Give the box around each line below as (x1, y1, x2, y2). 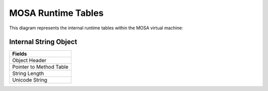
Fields (12, 50, 27, 57)
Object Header (12, 57, 47, 64)
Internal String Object (9, 38, 77, 46)
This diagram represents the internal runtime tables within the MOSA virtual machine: (9, 25, 183, 31)
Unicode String (12, 77, 48, 84)
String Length (12, 70, 44, 77)
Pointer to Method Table (12, 64, 69, 71)
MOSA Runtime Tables (9, 7, 104, 18)
